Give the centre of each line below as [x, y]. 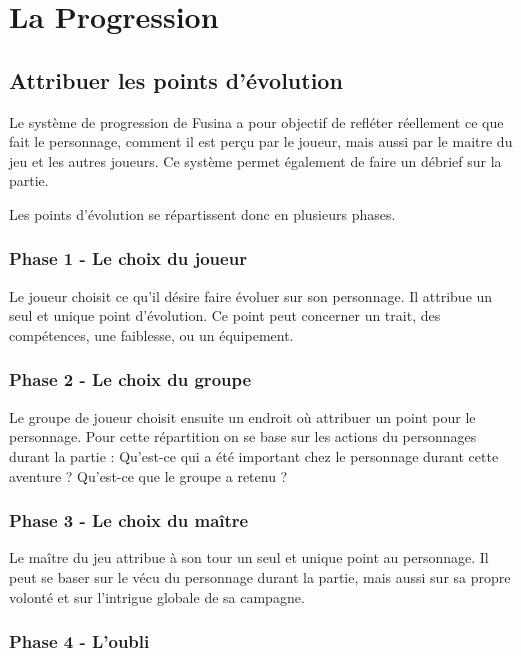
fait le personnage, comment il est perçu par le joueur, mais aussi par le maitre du [261, 141]
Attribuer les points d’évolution [176, 79]
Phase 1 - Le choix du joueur [128, 258]
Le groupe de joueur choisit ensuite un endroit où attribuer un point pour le [242, 416]
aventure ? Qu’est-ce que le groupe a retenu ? [148, 475]
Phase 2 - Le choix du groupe [130, 379]
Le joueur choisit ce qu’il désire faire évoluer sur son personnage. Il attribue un [251, 295]
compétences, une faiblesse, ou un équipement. [151, 334]
